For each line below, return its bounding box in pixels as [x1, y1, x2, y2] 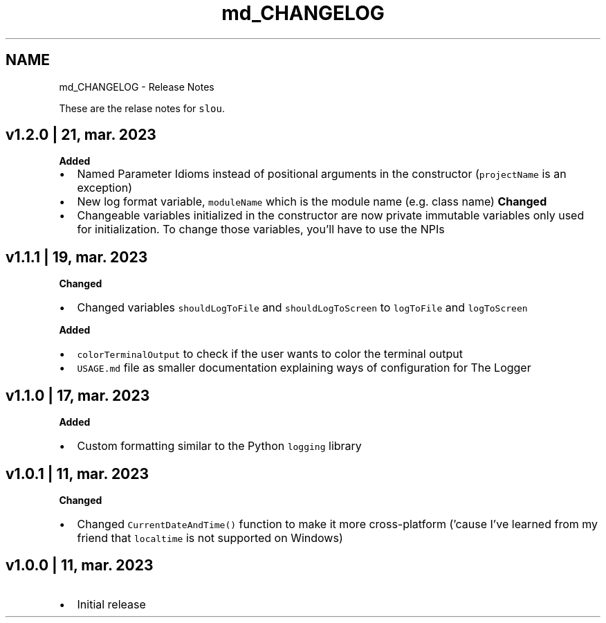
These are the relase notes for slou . [59, 102, 225, 114]
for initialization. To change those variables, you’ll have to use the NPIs [77, 222, 445, 237]
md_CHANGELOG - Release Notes [59, 80, 214, 93]
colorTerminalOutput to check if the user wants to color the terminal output [77, 347, 463, 361]
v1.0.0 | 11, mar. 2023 [6, 557, 154, 575]
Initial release [77, 597, 146, 611]
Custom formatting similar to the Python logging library [77, 439, 362, 453]
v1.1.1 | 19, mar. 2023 [6, 248, 148, 266]
